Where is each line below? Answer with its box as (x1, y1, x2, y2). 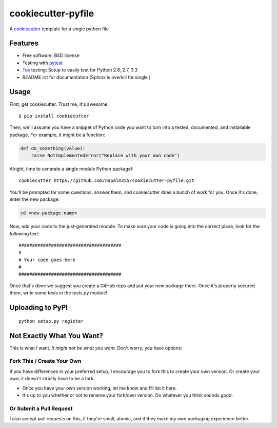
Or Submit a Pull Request (9, 405, 73, 412)
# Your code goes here (18, 257, 76, 263)
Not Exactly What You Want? (9, 331, 104, 340)
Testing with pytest (22, 60, 63, 66)
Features (9, 39, 38, 48)
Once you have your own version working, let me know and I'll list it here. (22, 385, 177, 391)
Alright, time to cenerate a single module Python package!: (9, 166, 133, 172)
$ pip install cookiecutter (18, 113, 89, 119)
